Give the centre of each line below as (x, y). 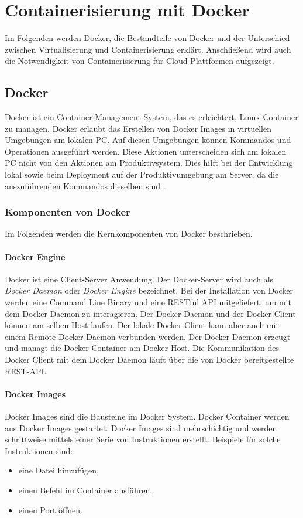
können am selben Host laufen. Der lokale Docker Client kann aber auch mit (142, 325)
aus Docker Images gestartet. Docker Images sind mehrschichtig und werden (141, 427)
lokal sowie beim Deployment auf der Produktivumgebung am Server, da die (142, 174)
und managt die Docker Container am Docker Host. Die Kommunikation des (142, 348)
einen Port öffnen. (50, 510)
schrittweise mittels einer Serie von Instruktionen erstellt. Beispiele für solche (143, 439)
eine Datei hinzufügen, (58, 470)
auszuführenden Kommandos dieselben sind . (85, 185)
